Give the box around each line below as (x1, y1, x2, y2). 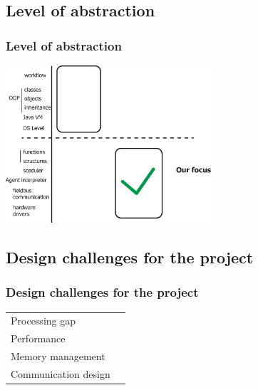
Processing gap (11, 313, 76, 328)
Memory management (11, 349, 105, 364)
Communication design (11, 366, 110, 381)
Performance (11, 331, 66, 346)
